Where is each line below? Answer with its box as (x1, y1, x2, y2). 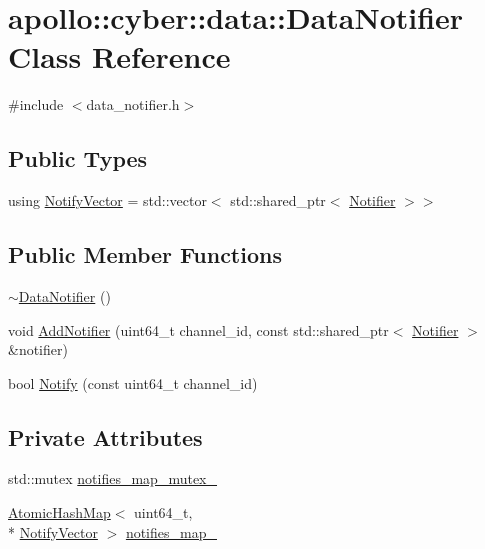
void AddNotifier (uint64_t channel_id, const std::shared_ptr (8, 319, 389, 340)
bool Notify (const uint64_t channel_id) (8, 372, 258, 393)
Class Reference (8, 36, 231, 77)
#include (8, 94, 64, 115)
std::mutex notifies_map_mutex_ (8, 468, 218, 489)
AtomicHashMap (8, 502, 111, 523)
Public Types (8, 143, 148, 174)
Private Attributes (8, 421, 203, 452)
